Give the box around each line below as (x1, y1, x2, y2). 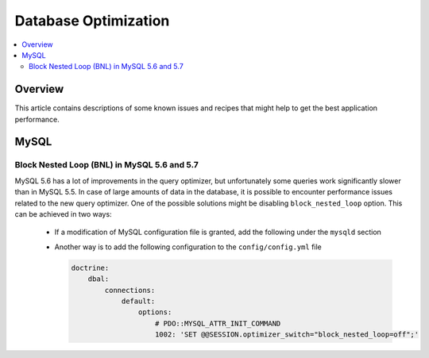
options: (137, 308, 172, 317)
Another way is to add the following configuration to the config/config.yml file (54, 242, 322, 252)
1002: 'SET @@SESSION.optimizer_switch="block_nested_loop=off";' (155, 330, 419, 339)
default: (121, 296, 156, 306)
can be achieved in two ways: (14, 209, 112, 218)
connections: (104, 286, 156, 294)
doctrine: (71, 263, 110, 272)
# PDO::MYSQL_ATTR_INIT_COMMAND (155, 318, 281, 328)
